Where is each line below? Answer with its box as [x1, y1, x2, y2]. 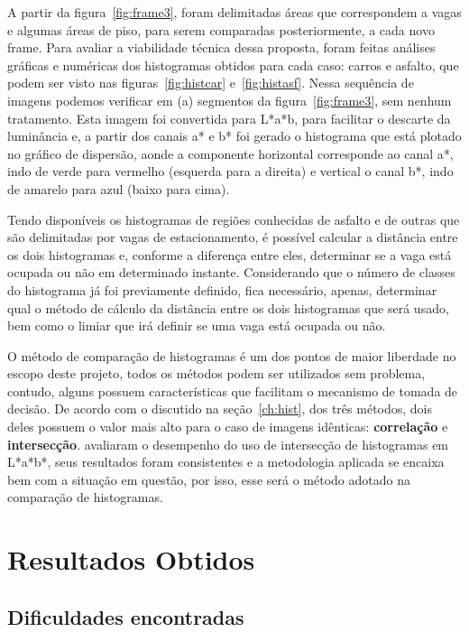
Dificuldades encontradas [7, 602, 244, 630]
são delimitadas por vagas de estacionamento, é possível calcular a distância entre [7, 228, 458, 246]
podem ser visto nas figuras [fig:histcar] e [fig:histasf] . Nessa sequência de [7, 73, 414, 92]
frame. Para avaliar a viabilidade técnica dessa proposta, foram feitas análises [7, 38, 436, 57]
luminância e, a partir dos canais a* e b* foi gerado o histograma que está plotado [7, 126, 462, 145]
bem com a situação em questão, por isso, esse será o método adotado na [7, 469, 410, 488]
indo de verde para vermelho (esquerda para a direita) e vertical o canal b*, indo [7, 162, 454, 181]
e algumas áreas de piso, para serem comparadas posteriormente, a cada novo [7, 20, 435, 39]
